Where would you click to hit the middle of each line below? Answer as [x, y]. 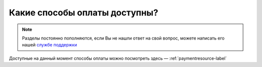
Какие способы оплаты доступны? [84, 13]
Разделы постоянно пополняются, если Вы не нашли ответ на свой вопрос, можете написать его [123, 38]
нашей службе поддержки [49, 45]
